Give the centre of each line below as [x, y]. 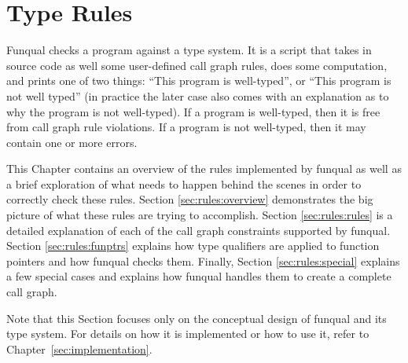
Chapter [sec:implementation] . [79, 348]
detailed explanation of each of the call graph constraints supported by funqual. [198, 230]
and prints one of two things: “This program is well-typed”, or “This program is [199, 81]
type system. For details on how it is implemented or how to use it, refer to [188, 334]
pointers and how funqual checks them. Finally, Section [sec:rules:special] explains [203, 260]
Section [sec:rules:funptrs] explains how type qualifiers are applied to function [193, 246]
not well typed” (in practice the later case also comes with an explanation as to [198, 95]
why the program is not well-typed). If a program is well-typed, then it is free [193, 111]
